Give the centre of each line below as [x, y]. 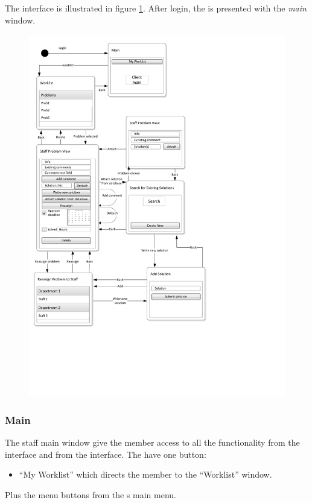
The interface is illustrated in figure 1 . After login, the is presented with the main [156, 8]
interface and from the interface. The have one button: [106, 454]
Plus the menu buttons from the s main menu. [91, 494]
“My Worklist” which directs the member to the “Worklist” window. [145, 474]
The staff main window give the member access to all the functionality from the [152, 442]
